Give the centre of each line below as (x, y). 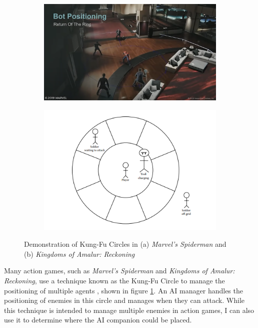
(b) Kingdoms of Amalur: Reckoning (79, 254)
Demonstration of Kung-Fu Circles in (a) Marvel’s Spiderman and (125, 244)
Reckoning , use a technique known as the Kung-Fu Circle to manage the (114, 281)
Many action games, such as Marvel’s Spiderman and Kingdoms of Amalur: (119, 271)
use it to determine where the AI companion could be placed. (98, 320)
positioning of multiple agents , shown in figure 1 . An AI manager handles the (123, 290)
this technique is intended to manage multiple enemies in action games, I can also (129, 310)
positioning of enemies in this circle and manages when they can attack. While (124, 300)
